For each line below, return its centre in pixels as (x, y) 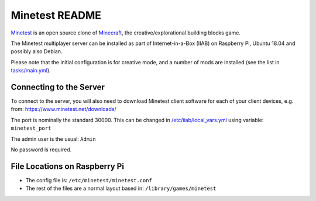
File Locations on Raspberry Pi (67, 166)
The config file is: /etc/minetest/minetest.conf (89, 180)
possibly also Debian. (37, 51)
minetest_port (31, 128)
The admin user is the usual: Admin (53, 139)
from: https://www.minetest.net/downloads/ (63, 109)
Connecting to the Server (58, 87)
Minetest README (56, 15)
